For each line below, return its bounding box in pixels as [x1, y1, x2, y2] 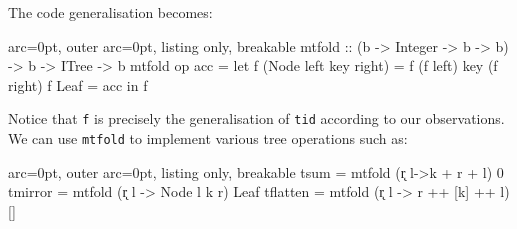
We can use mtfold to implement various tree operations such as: [8, 128, 408, 149]
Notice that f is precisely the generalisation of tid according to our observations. [8, 108, 505, 129]
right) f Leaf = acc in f [8, 74, 148, 95]
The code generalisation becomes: [8, 2, 213, 22]
